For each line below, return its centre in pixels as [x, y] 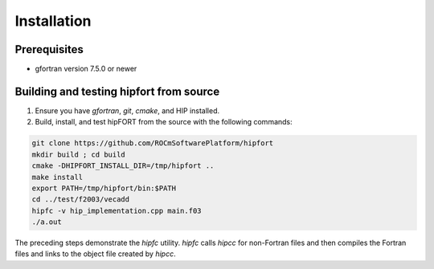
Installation [53, 21]
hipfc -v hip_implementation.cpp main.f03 [117, 210]
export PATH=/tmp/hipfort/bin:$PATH [104, 188]
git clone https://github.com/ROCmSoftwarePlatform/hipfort [153, 143]
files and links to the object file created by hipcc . [95, 254]
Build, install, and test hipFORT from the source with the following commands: [164, 122]
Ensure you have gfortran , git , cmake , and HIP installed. [127, 110]
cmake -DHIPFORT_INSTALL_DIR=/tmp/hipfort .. [123, 166]
